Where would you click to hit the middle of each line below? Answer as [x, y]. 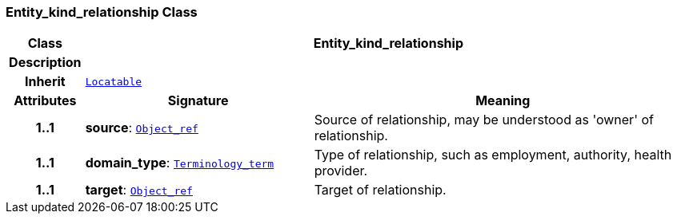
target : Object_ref [139, 190]
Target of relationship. [380, 190]
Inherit [45, 82]
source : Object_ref [142, 128]
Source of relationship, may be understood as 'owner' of [484, 120]
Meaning [503, 101]
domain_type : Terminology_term [180, 163]
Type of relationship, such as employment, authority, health [493, 155]
